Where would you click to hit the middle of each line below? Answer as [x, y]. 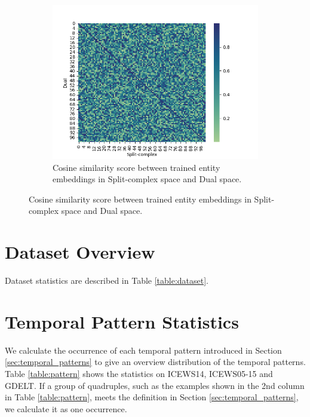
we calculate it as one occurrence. [66, 408]
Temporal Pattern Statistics [122, 321]
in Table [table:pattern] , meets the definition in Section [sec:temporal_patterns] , [152, 397]
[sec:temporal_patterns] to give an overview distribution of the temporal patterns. [155, 362]
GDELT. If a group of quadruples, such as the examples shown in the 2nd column [155, 385]
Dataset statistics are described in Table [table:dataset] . [107, 280]
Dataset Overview [80, 252]
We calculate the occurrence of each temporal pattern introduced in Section [143, 350]
